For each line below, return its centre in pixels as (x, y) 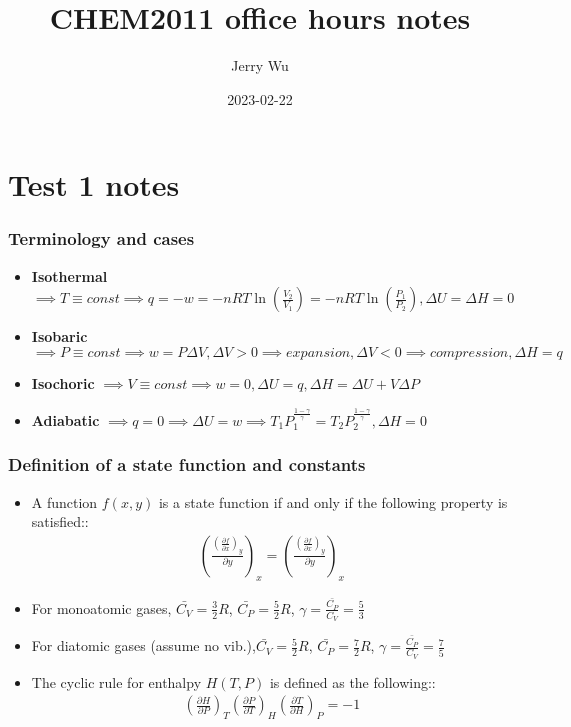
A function (64, 501)
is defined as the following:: (352, 681)
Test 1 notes (94, 184)
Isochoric (63, 382)
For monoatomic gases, (101, 607)
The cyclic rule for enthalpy (116, 681)
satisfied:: (60, 521)
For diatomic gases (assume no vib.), (143, 645)
